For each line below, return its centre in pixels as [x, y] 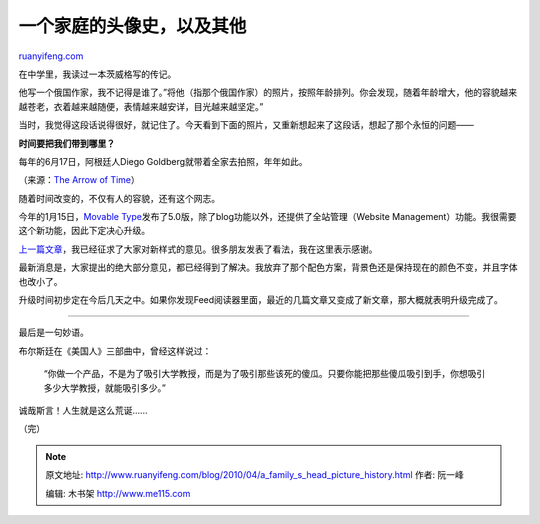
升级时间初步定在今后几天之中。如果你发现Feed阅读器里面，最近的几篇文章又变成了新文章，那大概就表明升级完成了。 [261, 300]
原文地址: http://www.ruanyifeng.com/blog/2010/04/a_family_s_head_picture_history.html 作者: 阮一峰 [255, 475]
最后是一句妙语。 [53, 332]
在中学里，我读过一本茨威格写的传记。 [97, 74]
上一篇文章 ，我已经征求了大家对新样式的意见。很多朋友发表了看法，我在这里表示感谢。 [198, 249]
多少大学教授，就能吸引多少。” [105, 387]
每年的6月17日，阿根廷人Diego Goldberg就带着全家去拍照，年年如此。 [163, 161]
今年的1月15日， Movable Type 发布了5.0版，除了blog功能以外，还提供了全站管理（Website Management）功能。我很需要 [267, 217]
